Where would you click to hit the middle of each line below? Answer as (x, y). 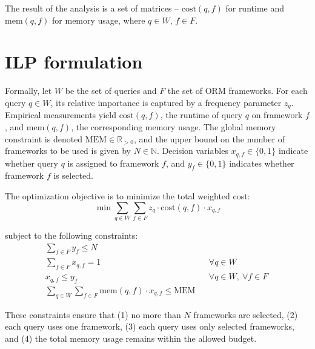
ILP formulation (74, 61)
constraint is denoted (44, 138)
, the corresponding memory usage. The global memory (174, 126)
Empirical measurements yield (61, 115)
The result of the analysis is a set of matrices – (92, 8)
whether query (31, 163)
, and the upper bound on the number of (209, 138)
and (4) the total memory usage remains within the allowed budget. (131, 338)
